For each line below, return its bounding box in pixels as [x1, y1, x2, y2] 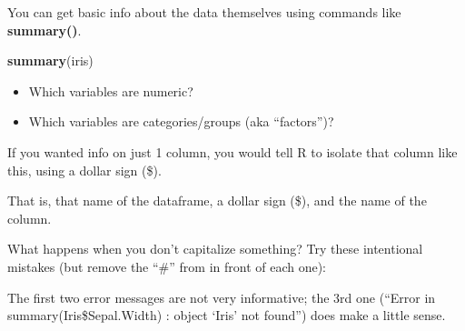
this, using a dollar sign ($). [7, 160, 162, 179]
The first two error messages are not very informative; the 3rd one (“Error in [7, 287, 436, 306]
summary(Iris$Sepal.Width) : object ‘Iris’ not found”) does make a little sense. [7, 306, 446, 325]
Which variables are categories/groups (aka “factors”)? [28, 112, 334, 131]
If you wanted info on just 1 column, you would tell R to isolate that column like [7, 142, 458, 161]
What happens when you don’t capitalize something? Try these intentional [7, 239, 423, 258]
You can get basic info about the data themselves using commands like [7, 3, 401, 21]
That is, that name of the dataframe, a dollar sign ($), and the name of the [7, 191, 427, 210]
